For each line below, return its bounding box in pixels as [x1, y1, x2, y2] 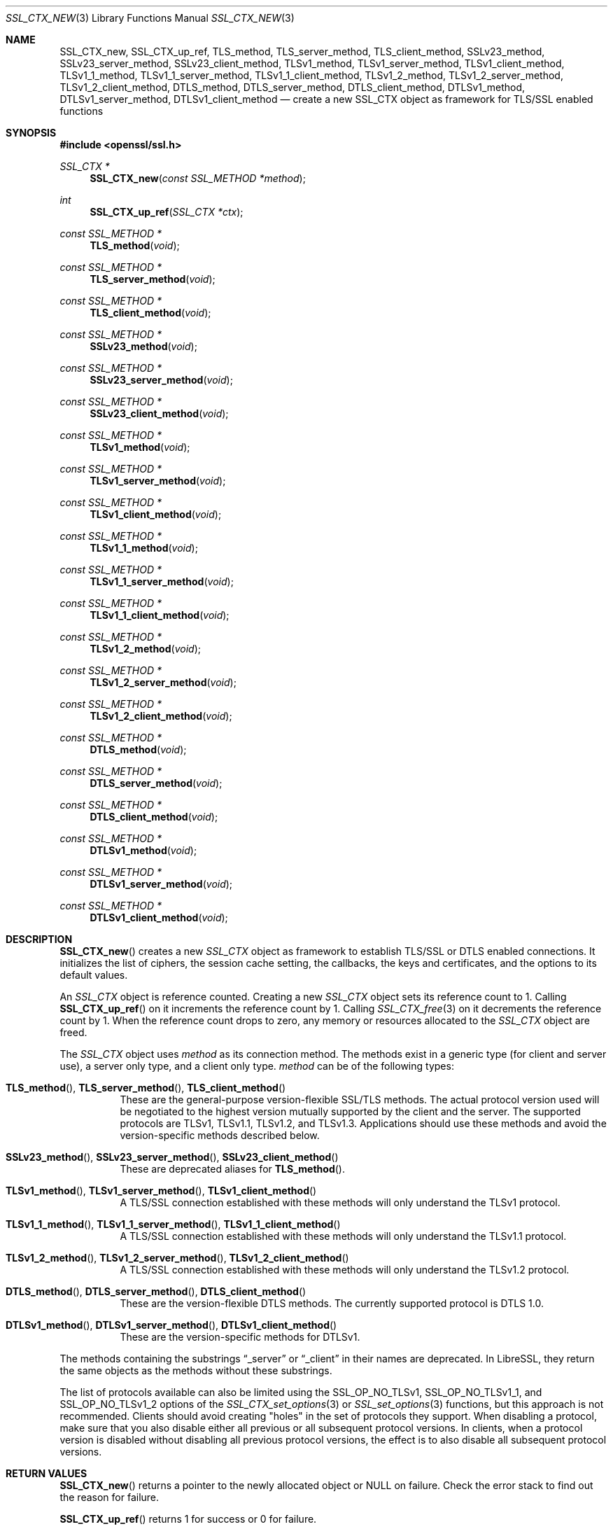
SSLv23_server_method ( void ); [90, 374, 233, 386]
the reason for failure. [59, 1491, 160, 1503]
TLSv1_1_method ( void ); [90, 542, 198, 554]
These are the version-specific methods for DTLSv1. [120, 1331, 360, 1343]
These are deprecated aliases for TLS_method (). [120, 1163, 345, 1175]
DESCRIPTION [6, 933, 73, 945]
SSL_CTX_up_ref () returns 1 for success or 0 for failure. [59, 1513, 317, 1525]
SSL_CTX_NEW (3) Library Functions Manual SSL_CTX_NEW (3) [6, 12, 295, 24]
